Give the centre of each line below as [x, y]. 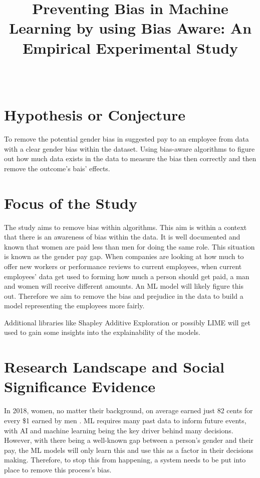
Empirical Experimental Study [130, 47]
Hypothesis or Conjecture [95, 115]
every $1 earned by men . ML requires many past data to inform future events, [125, 420]
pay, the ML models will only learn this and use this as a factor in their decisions [129, 450]
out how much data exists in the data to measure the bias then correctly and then [130, 158]
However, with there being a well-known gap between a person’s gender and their [129, 440]
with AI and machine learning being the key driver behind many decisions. [119, 430]
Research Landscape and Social [114, 367]
